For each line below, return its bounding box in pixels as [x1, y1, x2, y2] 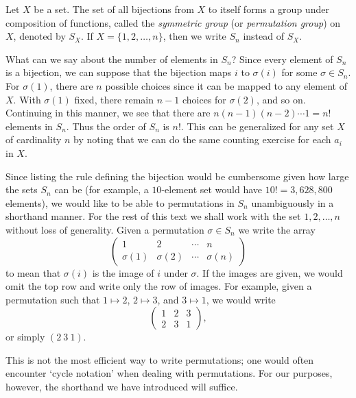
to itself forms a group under [208, 2, 329, 16]
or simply [5, 329, 45, 344]
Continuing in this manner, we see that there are [5, 105, 211, 120]
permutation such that [5, 292, 100, 306]
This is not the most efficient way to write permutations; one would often [5, 352, 314, 366]
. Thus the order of [66, 119, 146, 133]
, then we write [163, 29, 226, 43]
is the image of [92, 265, 154, 279]
